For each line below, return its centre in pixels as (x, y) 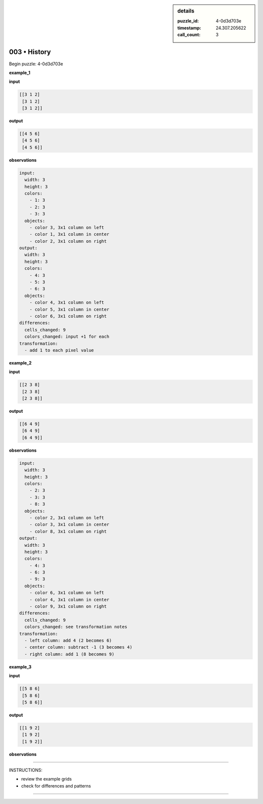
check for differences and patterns (56, 786)
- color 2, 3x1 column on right (68, 241)
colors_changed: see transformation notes (76, 627)
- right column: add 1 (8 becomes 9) (69, 654)
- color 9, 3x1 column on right (68, 606)
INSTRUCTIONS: (26, 770)
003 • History (30, 52)
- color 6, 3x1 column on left (67, 593)
